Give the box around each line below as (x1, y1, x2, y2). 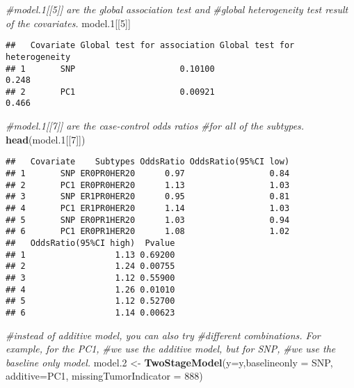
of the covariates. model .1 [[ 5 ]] (6, 15, 131, 30)
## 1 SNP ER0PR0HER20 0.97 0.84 (6, 168, 290, 178)
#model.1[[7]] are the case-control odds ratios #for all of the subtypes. (6, 118, 305, 133)
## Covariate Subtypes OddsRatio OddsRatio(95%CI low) (6, 157, 290, 167)
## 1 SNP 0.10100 (6, 63, 215, 74)
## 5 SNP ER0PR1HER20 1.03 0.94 (6, 215, 290, 225)
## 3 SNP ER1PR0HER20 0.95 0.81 (6, 192, 290, 202)
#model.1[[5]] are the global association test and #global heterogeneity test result (6, 2, 348, 16)
